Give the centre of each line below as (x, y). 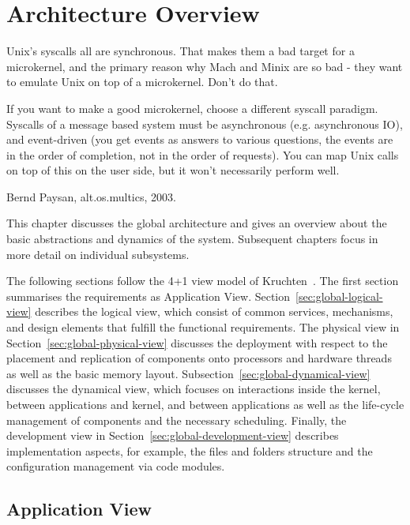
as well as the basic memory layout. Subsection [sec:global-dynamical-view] (188, 373)
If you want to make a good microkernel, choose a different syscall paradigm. (192, 108)
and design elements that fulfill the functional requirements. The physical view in (203, 327)
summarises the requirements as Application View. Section (149, 296)
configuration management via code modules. (116, 466)
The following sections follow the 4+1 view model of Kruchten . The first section (203, 281)
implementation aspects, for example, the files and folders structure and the (190, 450)
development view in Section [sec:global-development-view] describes (173, 435)
